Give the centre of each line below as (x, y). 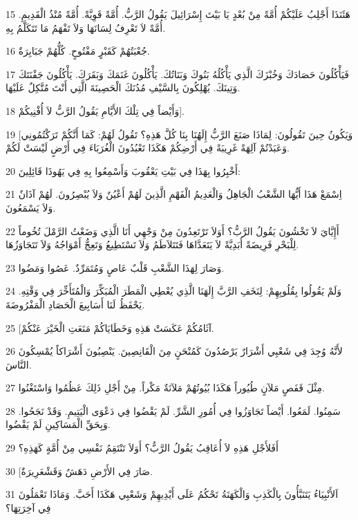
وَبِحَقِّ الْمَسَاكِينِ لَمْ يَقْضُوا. (58, 424)
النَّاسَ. (19, 364)
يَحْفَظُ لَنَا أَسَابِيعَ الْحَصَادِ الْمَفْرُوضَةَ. (75, 304)
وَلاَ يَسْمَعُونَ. (31, 207)
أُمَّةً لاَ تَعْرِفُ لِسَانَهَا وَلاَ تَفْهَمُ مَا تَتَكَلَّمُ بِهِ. (86, 27)
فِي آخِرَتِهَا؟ (28, 507)
